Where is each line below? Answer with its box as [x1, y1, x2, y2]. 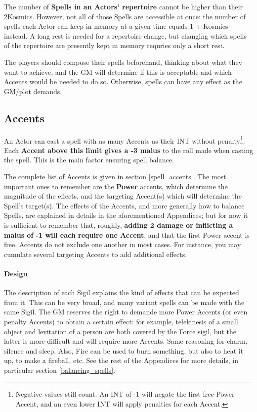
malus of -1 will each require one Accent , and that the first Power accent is [4, 229, 250, 240]
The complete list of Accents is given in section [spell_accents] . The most [4, 171, 226, 181]
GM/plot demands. [4, 86, 62, 96]
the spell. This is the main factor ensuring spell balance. [4, 154, 174, 165]
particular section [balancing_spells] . [4, 364, 116, 375]
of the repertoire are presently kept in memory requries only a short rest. [4, 40, 225, 51]
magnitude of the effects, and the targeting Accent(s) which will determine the [4, 191, 242, 201]
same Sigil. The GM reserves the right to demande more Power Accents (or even [4, 307, 248, 317]
